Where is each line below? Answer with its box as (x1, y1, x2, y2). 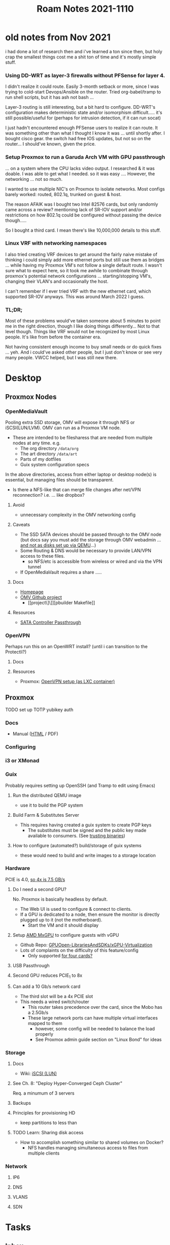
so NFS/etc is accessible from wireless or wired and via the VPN (27, 558, 162, 564)
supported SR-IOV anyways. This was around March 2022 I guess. (5, 293, 145, 300)
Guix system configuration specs (20, 462, 90, 467)
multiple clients (27, 1150, 60, 1156)
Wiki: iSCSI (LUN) (20, 1070, 57, 1076)
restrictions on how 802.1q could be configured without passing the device (5, 212, 161, 218)
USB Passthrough (12, 962, 50, 968)
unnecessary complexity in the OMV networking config (20, 512, 136, 518)
